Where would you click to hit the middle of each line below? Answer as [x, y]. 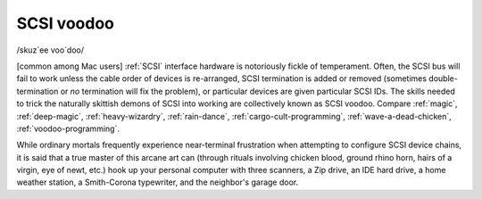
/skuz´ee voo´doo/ [50, 50]
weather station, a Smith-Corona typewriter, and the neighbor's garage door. [158, 182]
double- [444, 79]
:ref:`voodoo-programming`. [68, 129]
